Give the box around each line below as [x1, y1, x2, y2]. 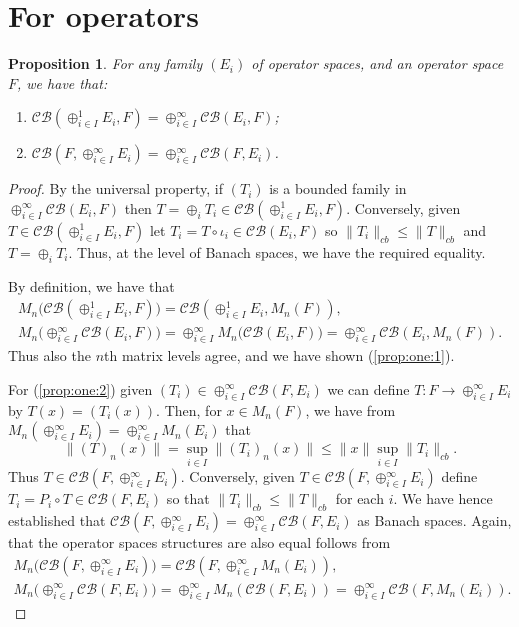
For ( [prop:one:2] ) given [8, 378, 153, 399]
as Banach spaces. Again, [357, 510, 512, 531]
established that [8, 510, 106, 531]
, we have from [305, 399, 396, 420]
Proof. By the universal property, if [8, 178, 224, 199]
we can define [327, 378, 410, 399]
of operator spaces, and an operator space [251, 53, 504, 74]
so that [166, 488, 210, 509]
